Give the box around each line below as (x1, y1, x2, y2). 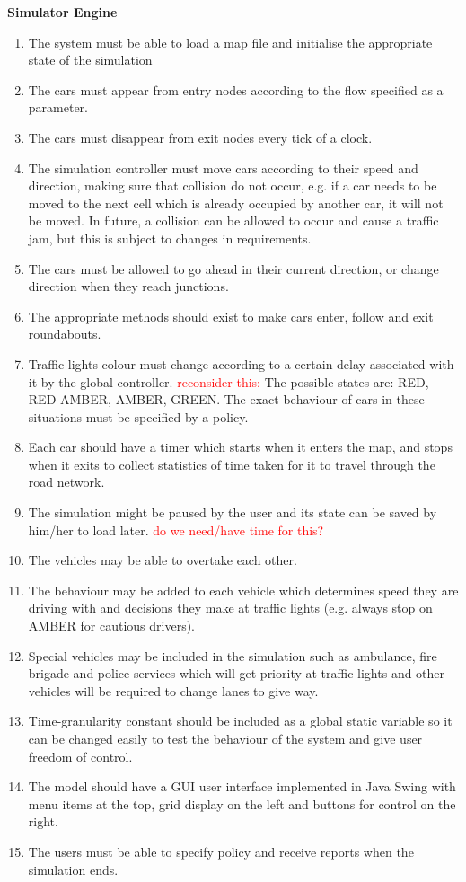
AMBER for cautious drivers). (28, 616, 196, 635)
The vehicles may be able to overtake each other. (28, 551, 297, 569)
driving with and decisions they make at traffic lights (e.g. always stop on (28, 598, 433, 617)
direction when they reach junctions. (28, 277, 229, 295)
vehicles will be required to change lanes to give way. (28, 681, 319, 700)
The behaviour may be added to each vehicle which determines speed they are (28, 580, 459, 599)
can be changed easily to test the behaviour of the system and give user (28, 729, 423, 747)
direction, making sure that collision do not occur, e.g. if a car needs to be (28, 176, 437, 195)
